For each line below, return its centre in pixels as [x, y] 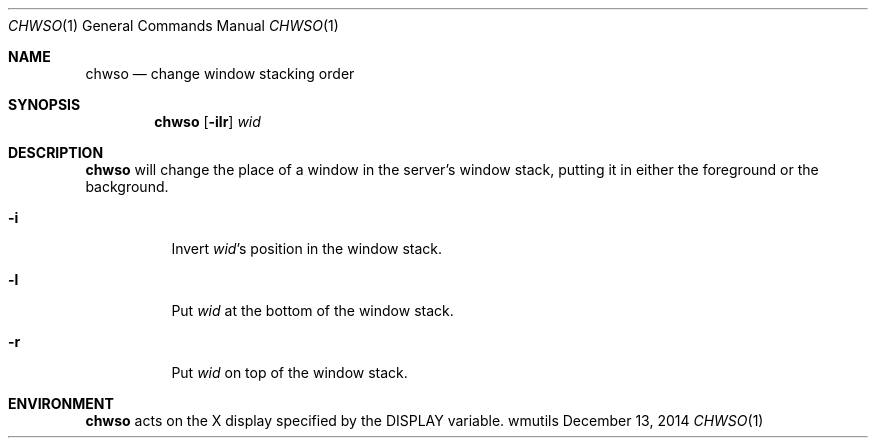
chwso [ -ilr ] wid [207, 121]
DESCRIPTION [56, 152]
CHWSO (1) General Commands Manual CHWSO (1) [173, 25]
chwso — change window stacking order [220, 73]
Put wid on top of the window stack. [289, 372]
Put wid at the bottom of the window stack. [312, 310]
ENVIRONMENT [61, 403]
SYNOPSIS [44, 104]
